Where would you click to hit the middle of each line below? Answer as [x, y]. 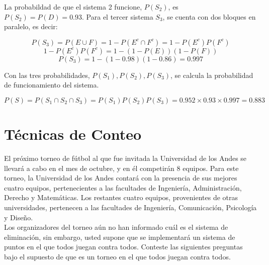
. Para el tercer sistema [118, 16]
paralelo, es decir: [31, 26]
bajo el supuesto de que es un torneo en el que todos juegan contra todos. [117, 257]
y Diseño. [19, 217]
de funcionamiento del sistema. [52, 85]
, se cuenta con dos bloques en [209, 16]
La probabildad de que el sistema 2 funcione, [73, 7]
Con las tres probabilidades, [47, 75]
